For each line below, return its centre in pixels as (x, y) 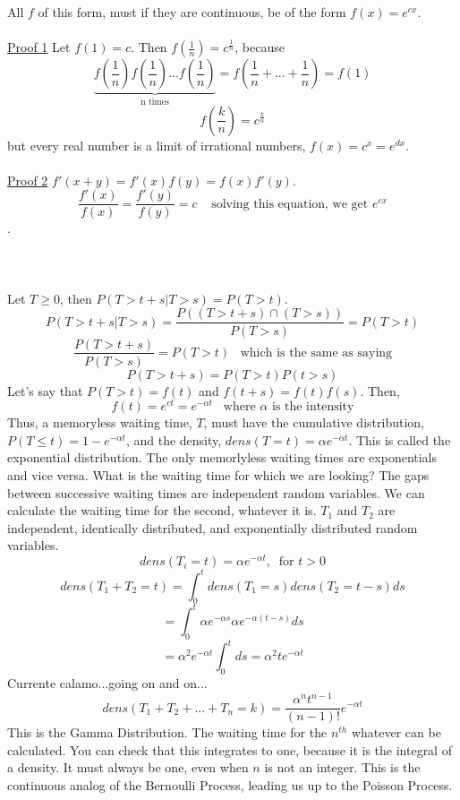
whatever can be (396, 732)
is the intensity (313, 407)
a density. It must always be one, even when (128, 767)
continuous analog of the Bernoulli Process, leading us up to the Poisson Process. (230, 784)
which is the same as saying (316, 353)
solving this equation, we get (290, 204)
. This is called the (400, 439)
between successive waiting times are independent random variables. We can (216, 492)
